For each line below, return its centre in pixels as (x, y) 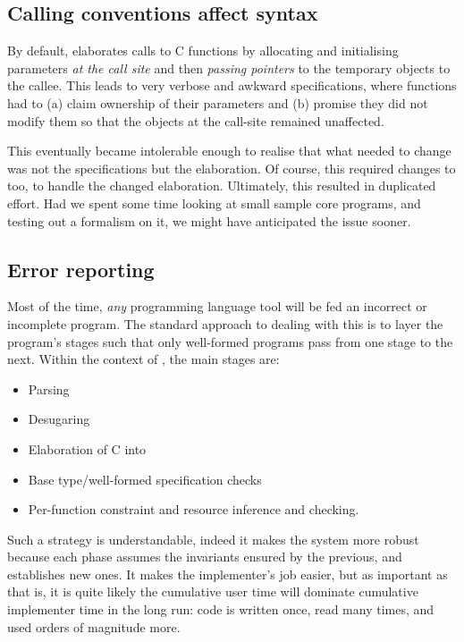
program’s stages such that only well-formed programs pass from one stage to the (230, 341)
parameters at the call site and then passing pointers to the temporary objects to (229, 68)
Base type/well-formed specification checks (145, 479)
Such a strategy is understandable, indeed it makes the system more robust (213, 539)
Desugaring (59, 419)
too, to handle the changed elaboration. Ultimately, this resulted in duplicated (222, 186)
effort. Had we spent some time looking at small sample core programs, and (214, 203)
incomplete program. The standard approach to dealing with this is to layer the (225, 323)
